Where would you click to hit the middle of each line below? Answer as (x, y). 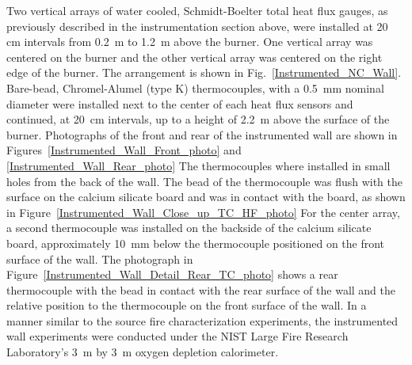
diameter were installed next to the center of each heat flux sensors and (180, 103)
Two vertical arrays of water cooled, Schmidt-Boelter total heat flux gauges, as (197, 10)
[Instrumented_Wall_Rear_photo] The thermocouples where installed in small (198, 165)
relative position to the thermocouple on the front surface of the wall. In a (187, 305)
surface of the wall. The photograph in (100, 259)
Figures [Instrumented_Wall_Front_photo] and (124, 150)
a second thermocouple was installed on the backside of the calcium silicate (189, 228)
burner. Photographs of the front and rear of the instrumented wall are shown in (202, 134)
